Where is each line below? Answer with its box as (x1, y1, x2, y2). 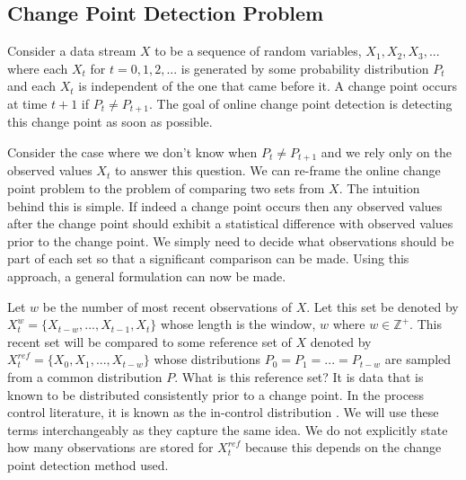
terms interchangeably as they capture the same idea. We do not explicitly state (7, 420, 448, 439)
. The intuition (339, 179, 420, 198)
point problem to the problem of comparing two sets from (7, 179, 325, 198)
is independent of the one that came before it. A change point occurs (78, 76, 458, 95)
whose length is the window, (160, 315, 316, 333)
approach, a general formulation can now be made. (7, 267, 286, 286)
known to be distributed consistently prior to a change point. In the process (7, 385, 425, 404)
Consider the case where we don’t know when (7, 143, 258, 162)
